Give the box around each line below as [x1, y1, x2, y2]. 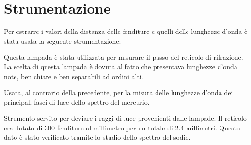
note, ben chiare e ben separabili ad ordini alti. [4, 71, 143, 81]
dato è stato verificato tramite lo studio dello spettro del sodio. [4, 132, 191, 142]
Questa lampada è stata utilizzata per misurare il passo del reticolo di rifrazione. [4, 52, 243, 62]
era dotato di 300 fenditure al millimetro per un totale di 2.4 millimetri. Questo [4, 122, 240, 132]
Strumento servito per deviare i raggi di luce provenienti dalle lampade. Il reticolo [4, 113, 247, 123]
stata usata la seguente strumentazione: [4, 35, 121, 46]
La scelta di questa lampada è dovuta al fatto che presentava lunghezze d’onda [4, 61, 237, 71]
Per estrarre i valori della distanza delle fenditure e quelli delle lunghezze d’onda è [4, 26, 248, 36]
